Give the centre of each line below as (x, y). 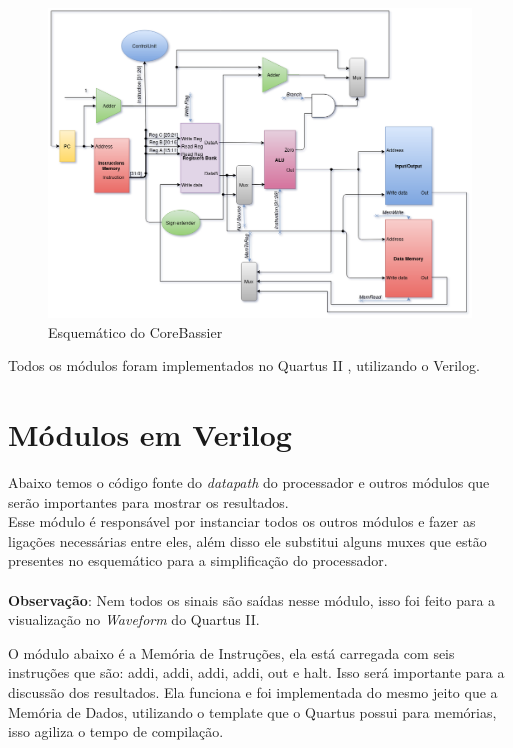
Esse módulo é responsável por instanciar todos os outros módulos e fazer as (242, 521)
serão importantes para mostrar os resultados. (148, 501)
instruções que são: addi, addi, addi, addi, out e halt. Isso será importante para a (256, 672)
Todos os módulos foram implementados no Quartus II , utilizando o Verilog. (244, 365)
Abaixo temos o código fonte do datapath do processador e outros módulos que (249, 482)
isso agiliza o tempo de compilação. (116, 731)
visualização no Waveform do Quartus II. (134, 619)
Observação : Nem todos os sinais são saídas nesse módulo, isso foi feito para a (252, 599)
